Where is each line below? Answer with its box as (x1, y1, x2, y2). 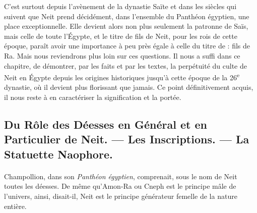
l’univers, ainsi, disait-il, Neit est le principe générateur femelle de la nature (4, 190, 237, 201)
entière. (4, 200, 27, 211)
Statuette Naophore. (4, 146, 113, 162)
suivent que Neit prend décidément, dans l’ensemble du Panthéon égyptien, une (4, 11, 249, 21)
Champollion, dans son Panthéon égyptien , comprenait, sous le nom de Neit (4, 171, 237, 181)
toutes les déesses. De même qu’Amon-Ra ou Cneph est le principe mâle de (4, 181, 236, 191)
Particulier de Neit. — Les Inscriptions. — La (4, 131, 249, 147)
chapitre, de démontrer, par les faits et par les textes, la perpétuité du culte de (4, 60, 247, 71)
